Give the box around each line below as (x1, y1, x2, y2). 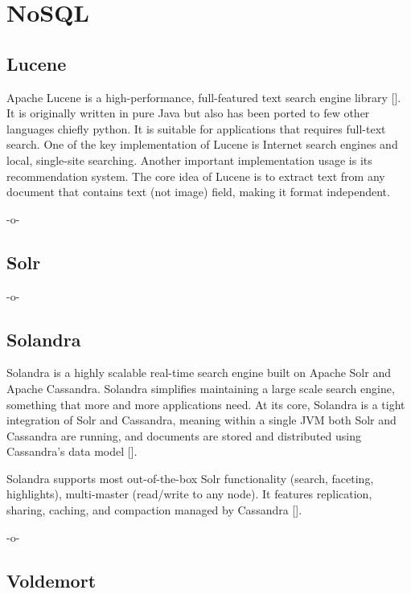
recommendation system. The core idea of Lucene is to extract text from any (6, 167, 385, 184)
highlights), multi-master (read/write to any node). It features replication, (6, 485, 372, 502)
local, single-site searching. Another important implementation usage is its (6, 151, 372, 168)
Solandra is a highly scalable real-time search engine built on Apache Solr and (6, 364, 391, 381)
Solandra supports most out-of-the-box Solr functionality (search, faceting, (6, 469, 374, 486)
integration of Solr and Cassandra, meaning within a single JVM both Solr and (6, 412, 397, 428)
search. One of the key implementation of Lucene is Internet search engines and (6, 136, 398, 153)
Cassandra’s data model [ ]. (6, 443, 138, 460)
